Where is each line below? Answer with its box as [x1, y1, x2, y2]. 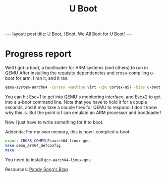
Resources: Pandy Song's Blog [5, 166, 68, 172]
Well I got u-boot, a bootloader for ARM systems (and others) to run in [5, 65, 148, 71]
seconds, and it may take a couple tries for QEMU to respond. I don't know [5, 105, 158, 110]
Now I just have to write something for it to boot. [5, 119, 104, 125]
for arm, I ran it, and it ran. [15, 75, 69, 81]
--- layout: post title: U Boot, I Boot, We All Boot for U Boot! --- [5, 31, 132, 37]
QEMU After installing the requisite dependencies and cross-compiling [5, 70, 149, 76]
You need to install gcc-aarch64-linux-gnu [5, 157, 91, 163]
